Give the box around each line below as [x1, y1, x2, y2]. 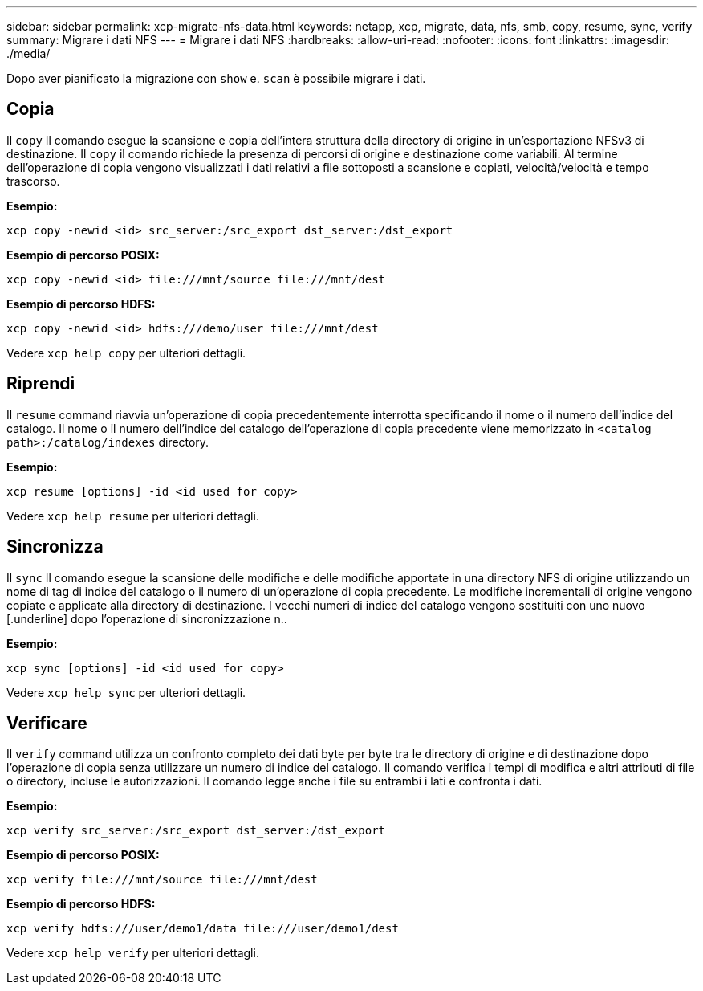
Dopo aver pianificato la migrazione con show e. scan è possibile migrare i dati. [6, 71, 426, 85]
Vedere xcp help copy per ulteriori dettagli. [6, 345, 246, 360]
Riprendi [6, 373, 75, 394]
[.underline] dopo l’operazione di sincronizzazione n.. [6, 611, 287, 626]
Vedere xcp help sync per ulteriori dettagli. [6, 685, 246, 699]
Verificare [6, 712, 87, 733]
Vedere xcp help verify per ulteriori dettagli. [6, 946, 259, 960]
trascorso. [6, 173, 60, 188]
